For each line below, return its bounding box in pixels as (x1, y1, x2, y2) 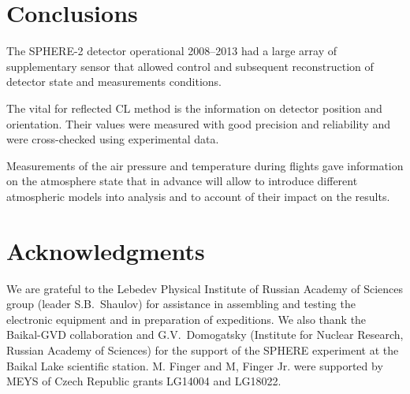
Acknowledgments (6, 234, 205, 266)
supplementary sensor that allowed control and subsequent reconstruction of (6, 58, 374, 74)
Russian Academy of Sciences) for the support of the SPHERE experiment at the (6, 341, 399, 358)
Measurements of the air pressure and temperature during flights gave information (6, 157, 404, 173)
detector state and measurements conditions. (6, 73, 222, 90)
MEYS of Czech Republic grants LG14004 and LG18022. (6, 373, 281, 389)
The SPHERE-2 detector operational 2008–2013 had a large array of (6, 43, 337, 59)
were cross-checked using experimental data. (6, 131, 219, 147)
